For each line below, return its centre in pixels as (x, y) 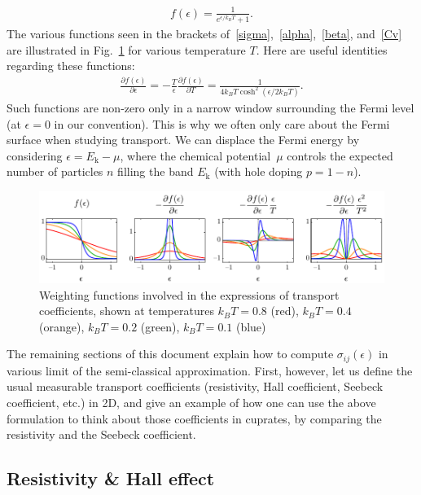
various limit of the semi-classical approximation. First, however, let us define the (210, 370)
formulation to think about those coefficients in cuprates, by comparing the (194, 418)
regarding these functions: (71, 66)
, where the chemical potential (195, 155)
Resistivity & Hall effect (111, 478)
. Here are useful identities (322, 49)
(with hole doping (259, 171)
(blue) (251, 326)
